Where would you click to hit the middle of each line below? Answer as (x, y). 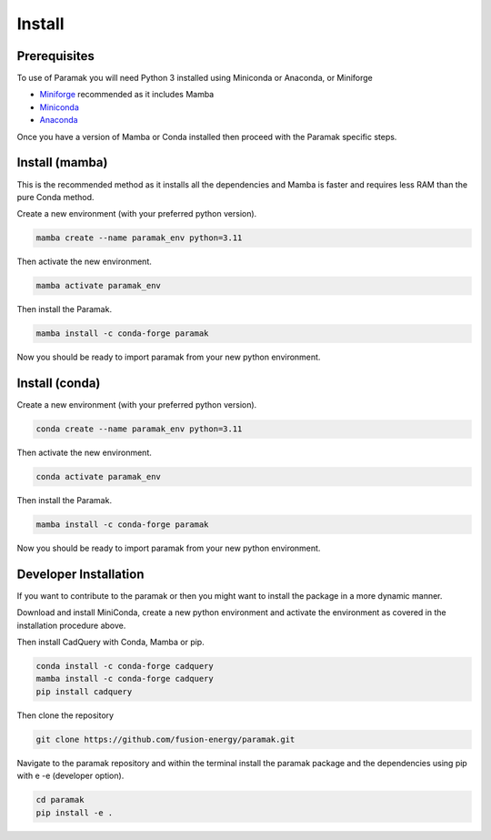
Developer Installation (80, 574)
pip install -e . (75, 813)
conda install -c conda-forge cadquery (125, 666)
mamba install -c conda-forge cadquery (125, 679)
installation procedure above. (71, 625)
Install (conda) (59, 384)
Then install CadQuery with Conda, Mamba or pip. (110, 643)
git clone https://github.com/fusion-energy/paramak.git (165, 739)
